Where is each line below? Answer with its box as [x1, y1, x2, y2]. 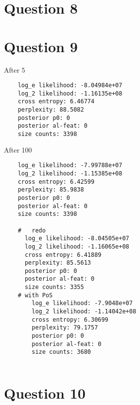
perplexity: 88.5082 [17, 106, 84, 114]
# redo [17, 227, 46, 234]
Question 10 [4, 383, 86, 403]
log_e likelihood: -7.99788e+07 [17, 162, 122, 169]
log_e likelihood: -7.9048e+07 [32, 300, 133, 307]
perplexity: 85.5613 [24, 259, 91, 267]
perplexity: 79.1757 [32, 324, 98, 331]
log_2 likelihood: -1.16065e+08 [24, 243, 129, 250]
